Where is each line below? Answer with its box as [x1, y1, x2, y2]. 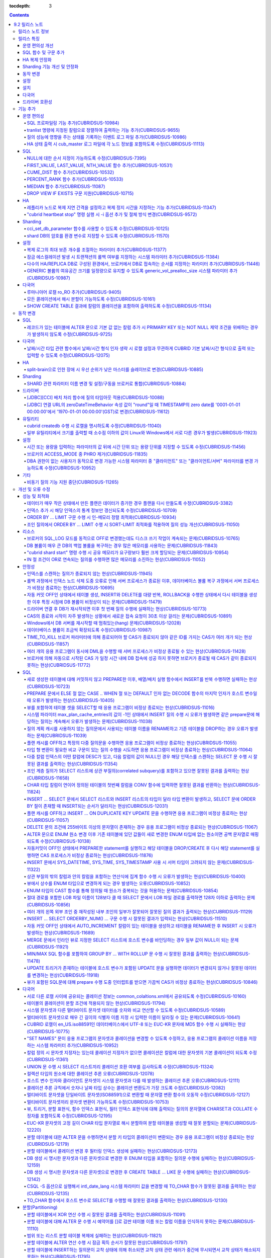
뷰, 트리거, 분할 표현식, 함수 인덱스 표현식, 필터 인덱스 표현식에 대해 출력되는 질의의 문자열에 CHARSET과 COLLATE [27, 1106, 253, 1112]
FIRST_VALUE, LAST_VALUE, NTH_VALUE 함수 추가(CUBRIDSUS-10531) [27, 162, 173, 168]
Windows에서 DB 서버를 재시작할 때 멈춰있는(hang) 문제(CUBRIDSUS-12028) [27, 619, 182, 626]
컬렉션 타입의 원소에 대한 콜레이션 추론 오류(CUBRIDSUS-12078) [27, 1070, 155, 1076]
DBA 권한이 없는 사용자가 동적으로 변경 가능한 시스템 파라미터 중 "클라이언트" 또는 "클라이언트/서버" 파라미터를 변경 [27, 458, 253, 464]
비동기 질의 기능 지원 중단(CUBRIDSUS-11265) [27, 479, 119, 485]
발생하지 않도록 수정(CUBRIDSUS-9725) [32, 331, 112, 337]
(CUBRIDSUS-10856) [27, 901, 70, 908]
